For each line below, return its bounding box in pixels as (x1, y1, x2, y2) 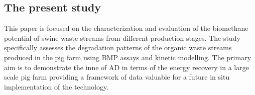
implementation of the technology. (4, 81, 109, 92)
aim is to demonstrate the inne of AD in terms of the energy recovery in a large (4, 62, 249, 72)
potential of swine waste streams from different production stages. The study (4, 32, 240, 43)
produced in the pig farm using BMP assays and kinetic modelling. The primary (4, 52, 251, 62)
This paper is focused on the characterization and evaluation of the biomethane (4, 23, 248, 33)
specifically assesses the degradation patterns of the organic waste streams (4, 42, 232, 53)
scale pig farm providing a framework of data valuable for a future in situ (4, 72, 230, 82)
